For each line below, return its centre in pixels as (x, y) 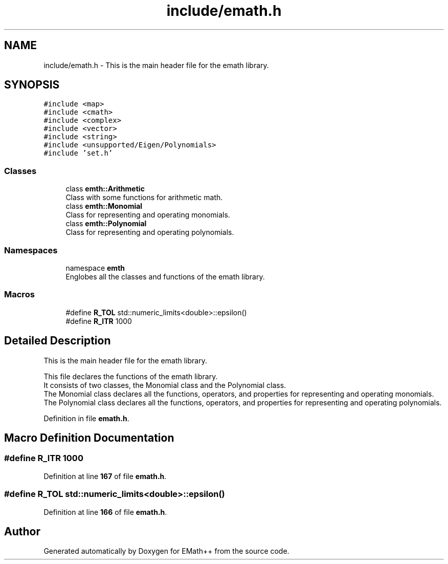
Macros (19, 295)
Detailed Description (58, 341)
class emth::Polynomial (106, 224)
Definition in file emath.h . (86, 418)
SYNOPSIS (32, 85)
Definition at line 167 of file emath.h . (105, 476)
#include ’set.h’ (78, 153)
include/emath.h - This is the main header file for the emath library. (156, 65)
